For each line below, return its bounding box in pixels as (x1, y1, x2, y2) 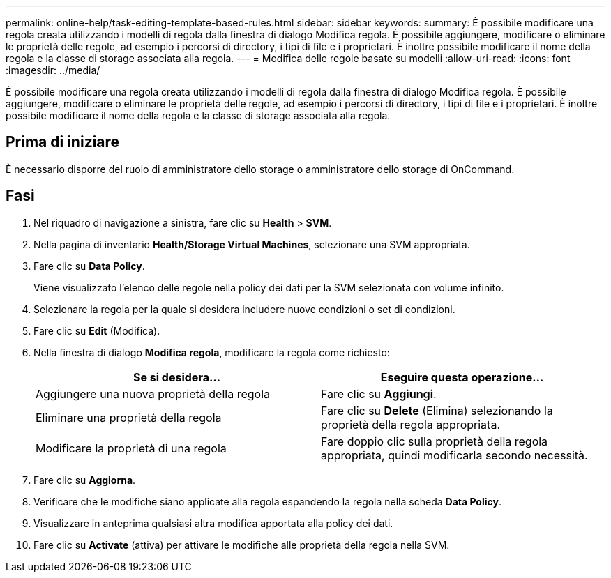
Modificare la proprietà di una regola (36, 441, 227, 455)
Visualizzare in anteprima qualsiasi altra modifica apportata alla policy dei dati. (33, 517, 393, 529)
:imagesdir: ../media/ (6, 64, 100, 76)
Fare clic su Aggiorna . (33, 473, 136, 486)
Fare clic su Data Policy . (33, 259, 145, 272)
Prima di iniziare (6, 133, 120, 151)
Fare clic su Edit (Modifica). (33, 324, 160, 337)
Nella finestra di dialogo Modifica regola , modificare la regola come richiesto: (33, 346, 390, 358)
